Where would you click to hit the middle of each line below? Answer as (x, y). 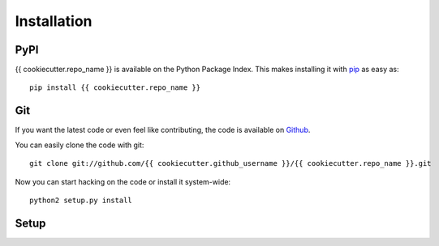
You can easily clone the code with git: (80, 145)
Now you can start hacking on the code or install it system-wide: (123, 181)
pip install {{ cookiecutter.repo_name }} (115, 88)
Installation (54, 21)
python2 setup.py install (81, 200)
